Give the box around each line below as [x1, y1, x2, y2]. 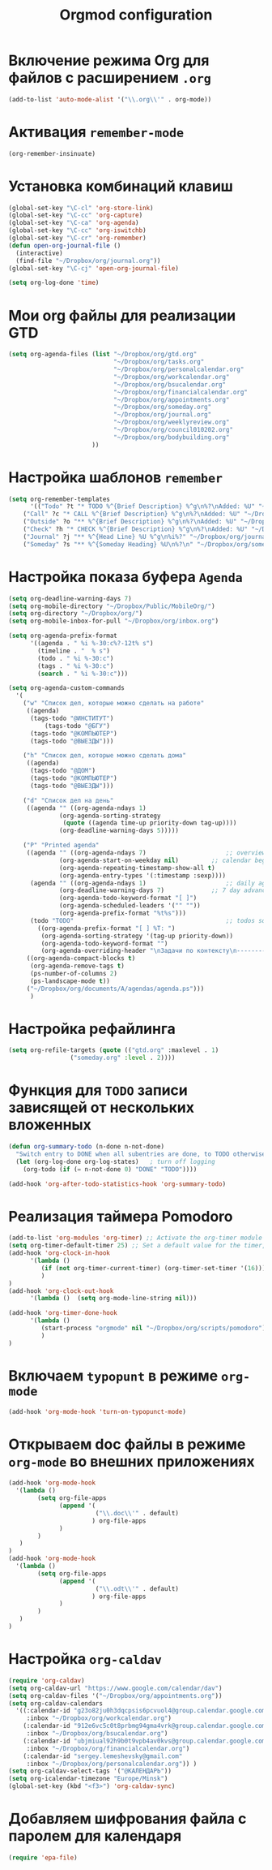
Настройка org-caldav [8, 1650, 162, 1669]
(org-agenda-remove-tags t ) [29, 962, 125, 971]
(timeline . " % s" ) [37, 647, 111, 655]
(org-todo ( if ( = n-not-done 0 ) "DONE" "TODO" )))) [23, 1165, 198, 1174]
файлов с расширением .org [8, 69, 212, 87]
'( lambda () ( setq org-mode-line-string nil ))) [29, 1295, 198, 1303]
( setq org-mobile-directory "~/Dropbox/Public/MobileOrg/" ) [8, 602, 216, 610]
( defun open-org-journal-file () [8, 241, 121, 249]
